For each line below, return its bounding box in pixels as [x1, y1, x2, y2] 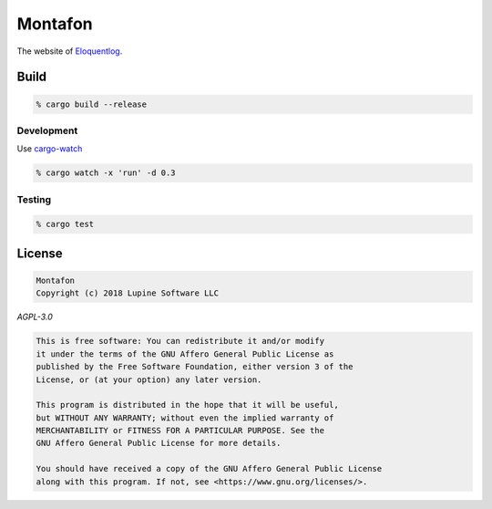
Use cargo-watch [16, 143, 83, 154]
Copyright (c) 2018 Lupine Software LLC [36, 288, 219, 298]
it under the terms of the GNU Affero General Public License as [36, 348, 334, 359]
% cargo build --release [36, 99, 148, 109]
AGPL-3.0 [16, 311, 54, 323]
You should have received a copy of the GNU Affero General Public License [36, 463, 383, 474]
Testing [16, 192, 52, 205]
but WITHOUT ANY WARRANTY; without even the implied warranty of [36, 412, 334, 423]
